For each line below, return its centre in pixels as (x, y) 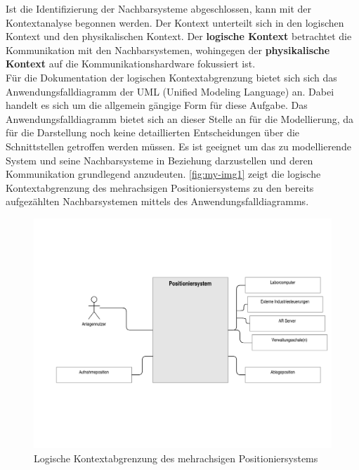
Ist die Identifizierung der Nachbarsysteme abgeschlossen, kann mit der (158, 8)
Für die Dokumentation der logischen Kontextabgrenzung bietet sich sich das (171, 77)
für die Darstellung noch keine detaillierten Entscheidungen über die (153, 132)
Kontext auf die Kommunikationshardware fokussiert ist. (131, 64)
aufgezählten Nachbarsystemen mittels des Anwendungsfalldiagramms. (157, 201)
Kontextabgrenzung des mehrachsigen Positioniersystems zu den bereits (160, 187)
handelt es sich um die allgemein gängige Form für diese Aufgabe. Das (157, 105)
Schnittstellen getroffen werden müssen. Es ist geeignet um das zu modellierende (178, 146)
